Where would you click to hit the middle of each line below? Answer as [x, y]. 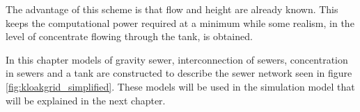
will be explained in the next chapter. [86, 100]
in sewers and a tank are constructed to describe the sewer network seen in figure [179, 73]
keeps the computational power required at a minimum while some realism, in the [180, 22]
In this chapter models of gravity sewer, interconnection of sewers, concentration [177, 59]
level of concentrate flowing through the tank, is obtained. [129, 36]
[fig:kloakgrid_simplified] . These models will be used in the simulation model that [180, 86]
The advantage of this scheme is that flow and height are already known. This [172, 9]
